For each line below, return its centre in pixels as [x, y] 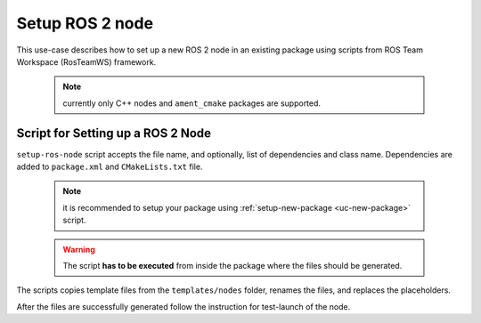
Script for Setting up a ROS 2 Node [114, 133]
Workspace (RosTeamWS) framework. [86, 61]
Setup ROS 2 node [85, 23]
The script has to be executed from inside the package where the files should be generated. [232, 265]
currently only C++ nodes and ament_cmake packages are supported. [192, 103]
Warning [79, 249]
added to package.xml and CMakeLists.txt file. [110, 167]
